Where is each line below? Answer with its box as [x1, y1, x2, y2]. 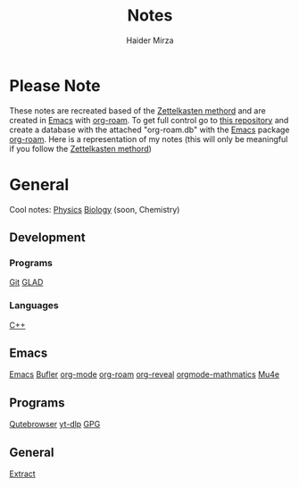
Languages [9, 299, 60, 312]
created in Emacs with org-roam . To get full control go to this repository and [9, 114, 289, 125]
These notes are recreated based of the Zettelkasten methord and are [9, 105, 266, 116]
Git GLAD [9, 277, 44, 288]
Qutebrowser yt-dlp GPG [9, 419, 101, 430]
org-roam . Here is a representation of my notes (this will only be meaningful [9, 133, 288, 144]
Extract [9, 468, 36, 479]
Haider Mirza [126, 35, 174, 46]
